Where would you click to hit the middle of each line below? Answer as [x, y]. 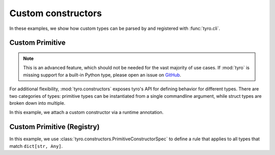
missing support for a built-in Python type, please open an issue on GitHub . [102, 75]
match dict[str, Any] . [36, 146]
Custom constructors [56, 13]
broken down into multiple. [37, 103]
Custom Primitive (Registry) [54, 127]
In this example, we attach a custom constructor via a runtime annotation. [87, 112]
